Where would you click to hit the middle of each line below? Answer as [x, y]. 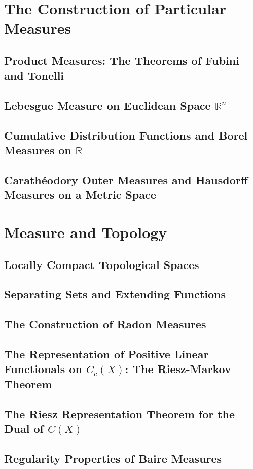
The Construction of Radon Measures [105, 324]
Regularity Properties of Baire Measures [113, 458]
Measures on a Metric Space [80, 195]
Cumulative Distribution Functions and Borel [126, 135]
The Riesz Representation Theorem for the [120, 413]
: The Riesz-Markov [178, 369]
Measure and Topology [86, 232]
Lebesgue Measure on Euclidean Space [107, 105]
